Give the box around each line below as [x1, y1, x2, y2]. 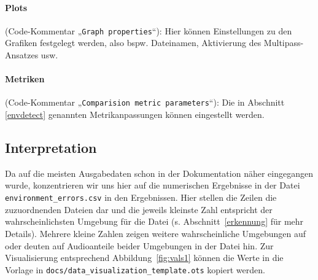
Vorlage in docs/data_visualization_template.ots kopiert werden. [5, 263, 265, 276]
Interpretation [5, 138, 97, 157]
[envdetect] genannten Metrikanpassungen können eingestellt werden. [5, 108, 265, 121]
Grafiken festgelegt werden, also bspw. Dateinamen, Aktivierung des [5, 36, 262, 49]
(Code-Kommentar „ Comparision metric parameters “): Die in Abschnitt [5, 96, 285, 109]
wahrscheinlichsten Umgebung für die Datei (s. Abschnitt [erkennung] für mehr [5, 215, 304, 228]
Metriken [5, 72, 45, 85]
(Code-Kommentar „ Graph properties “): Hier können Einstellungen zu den [5, 24, 292, 37]
